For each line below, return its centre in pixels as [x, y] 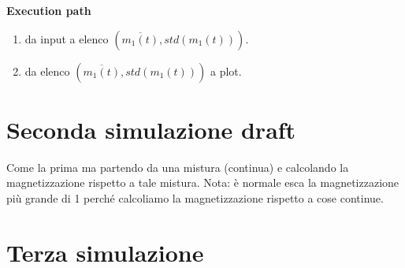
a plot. [226, 71]
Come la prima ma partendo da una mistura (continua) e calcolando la [178, 167]
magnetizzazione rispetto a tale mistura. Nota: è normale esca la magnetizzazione [203, 182]
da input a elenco [67, 38]
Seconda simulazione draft [151, 129]
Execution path [49, 10]
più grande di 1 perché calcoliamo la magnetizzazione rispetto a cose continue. [195, 197]
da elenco [47, 71]
